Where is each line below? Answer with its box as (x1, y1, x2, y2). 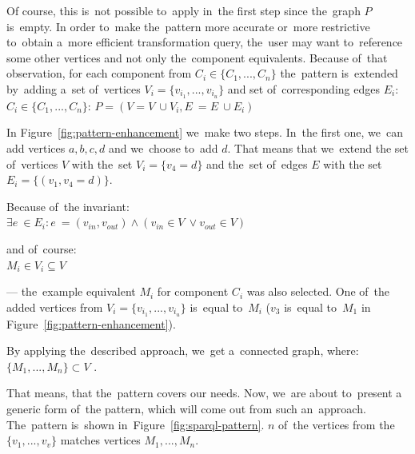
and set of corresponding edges (227, 80, 380, 97)
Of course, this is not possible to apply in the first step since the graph (6, 2, 361, 18)
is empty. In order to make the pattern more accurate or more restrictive (6, 18, 370, 34)
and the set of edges (206, 155, 308, 172)
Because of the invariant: (6, 197, 130, 214)
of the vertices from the (278, 416, 395, 432)
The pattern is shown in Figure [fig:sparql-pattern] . (6, 416, 265, 432)
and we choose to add (109, 140, 218, 157)
